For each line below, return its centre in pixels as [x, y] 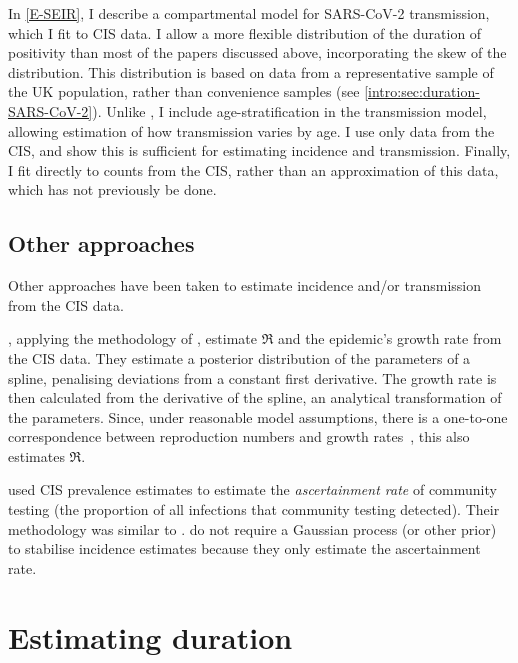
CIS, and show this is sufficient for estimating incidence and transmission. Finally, [259, 150]
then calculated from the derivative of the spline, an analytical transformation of [255, 397]
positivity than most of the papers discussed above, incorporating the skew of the [257, 52]
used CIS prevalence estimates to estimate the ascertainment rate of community [252, 489]
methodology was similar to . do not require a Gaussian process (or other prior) [252, 528]
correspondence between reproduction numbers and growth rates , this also [239, 436]
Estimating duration [150, 636]
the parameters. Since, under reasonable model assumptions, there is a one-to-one [258, 416]
